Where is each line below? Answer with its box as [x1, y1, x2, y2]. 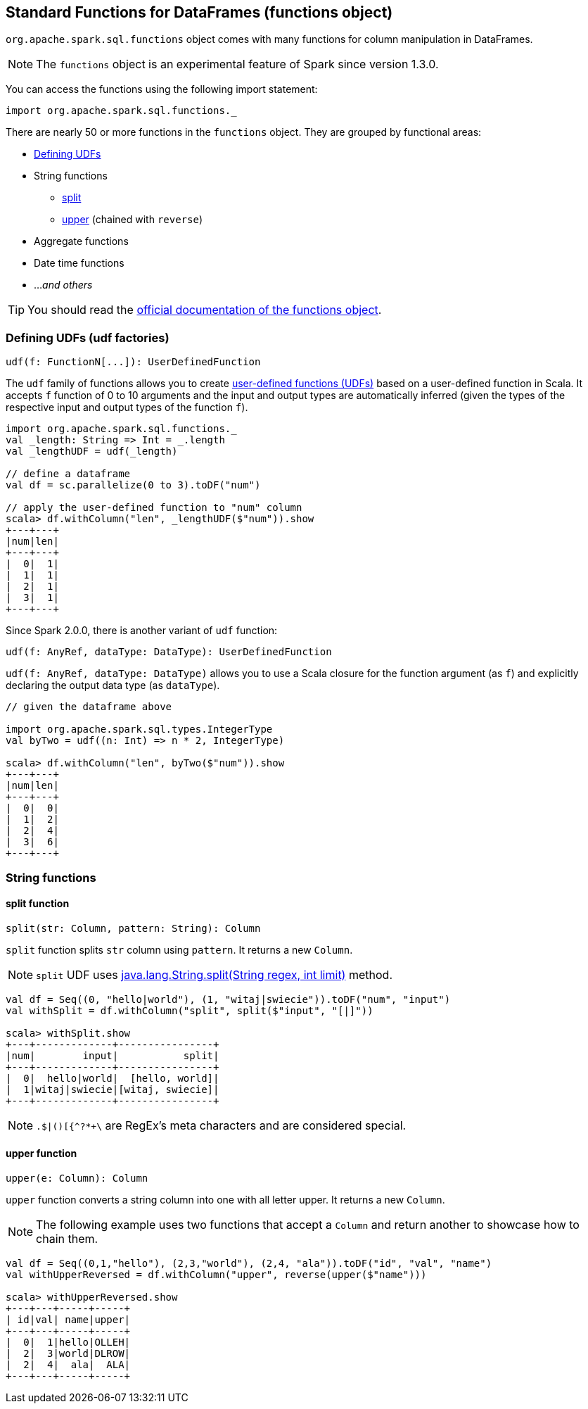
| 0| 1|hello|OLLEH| [6, 1336, 131, 1348]
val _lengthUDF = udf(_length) [6, 446, 178, 457]
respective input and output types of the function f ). [6, 401, 248, 414]
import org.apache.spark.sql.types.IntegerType [6, 724, 273, 735]
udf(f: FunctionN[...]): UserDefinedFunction [6, 356, 261, 368]
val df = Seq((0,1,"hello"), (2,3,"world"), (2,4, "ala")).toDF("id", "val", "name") [6, 1257, 492, 1269]
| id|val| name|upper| [6, 1313, 131, 1325]
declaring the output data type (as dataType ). [6, 679, 220, 692]
